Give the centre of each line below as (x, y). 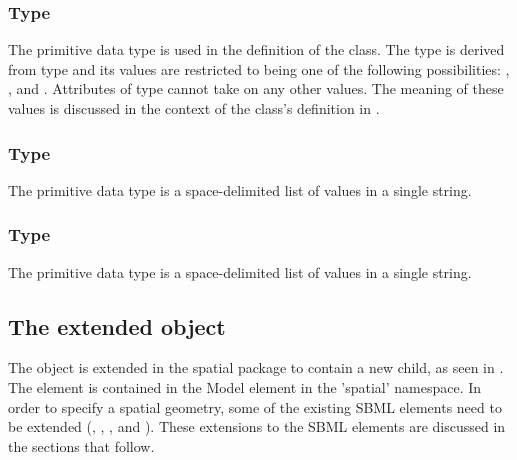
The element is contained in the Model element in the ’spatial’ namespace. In (245, 387)
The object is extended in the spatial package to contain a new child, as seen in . (256, 367)
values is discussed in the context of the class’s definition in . (194, 108)
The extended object (117, 325)
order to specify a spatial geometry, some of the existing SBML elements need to (255, 406)
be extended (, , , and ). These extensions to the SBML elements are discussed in (257, 426)
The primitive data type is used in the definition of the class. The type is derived (256, 49)
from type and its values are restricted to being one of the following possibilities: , (259, 68)
